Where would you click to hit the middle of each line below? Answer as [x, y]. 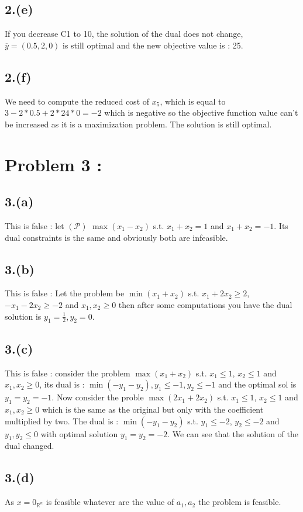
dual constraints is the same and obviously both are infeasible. [116, 237]
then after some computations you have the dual [205, 304]
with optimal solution [79, 433]
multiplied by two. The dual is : [62, 421]
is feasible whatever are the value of [110, 502]
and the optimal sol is [257, 384]
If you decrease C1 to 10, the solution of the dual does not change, [124, 34]
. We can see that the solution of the [233, 433]
